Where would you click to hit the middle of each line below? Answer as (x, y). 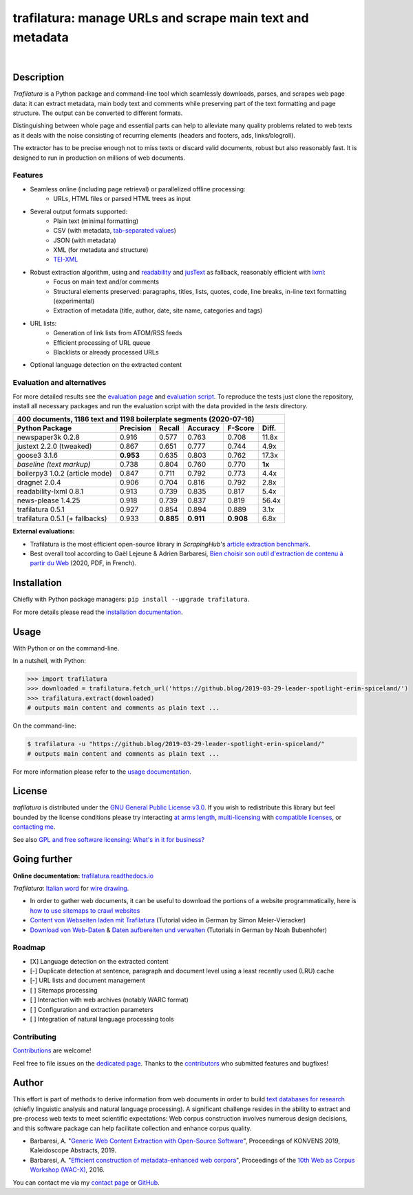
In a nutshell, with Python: (49, 661)
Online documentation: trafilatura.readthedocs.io (83, 876)
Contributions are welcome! (52, 1050)
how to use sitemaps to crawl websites (85, 910)
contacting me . (34, 827)
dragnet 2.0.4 (39, 483)
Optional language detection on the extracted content (106, 365)
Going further (42, 859)
